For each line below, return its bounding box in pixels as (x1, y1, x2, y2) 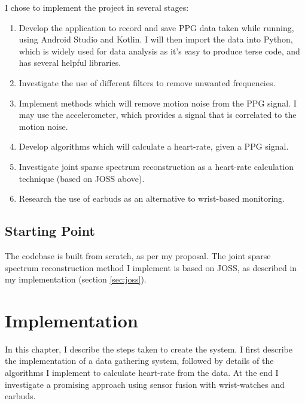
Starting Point (5, 221, 95, 240)
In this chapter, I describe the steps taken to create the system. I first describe (5, 342, 293, 355)
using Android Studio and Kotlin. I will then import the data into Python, (19, 33, 293, 45)
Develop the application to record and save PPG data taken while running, (19, 21, 294, 34)
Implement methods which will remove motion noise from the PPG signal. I (19, 96, 297, 109)
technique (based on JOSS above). (19, 172, 145, 184)
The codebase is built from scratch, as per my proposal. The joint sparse (5, 249, 271, 262)
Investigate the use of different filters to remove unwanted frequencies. (19, 76, 276, 89)
